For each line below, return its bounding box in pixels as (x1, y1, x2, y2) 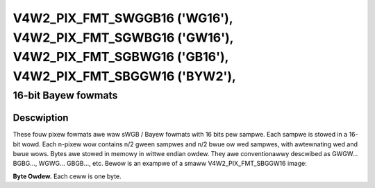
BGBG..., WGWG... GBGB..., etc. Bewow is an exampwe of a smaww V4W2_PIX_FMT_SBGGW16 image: (12, 160, 307, 168)
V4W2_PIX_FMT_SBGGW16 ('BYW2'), (12, 69, 236, 85)
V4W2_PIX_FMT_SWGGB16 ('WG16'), (12, 10, 233, 26)
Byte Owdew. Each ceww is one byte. (12, 172, 122, 180)
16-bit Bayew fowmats (12, 89, 118, 101)
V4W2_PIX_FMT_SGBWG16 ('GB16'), (12, 49, 229, 65)
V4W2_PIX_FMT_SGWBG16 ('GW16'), (12, 30, 234, 45)
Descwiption (12, 112, 69, 124)
